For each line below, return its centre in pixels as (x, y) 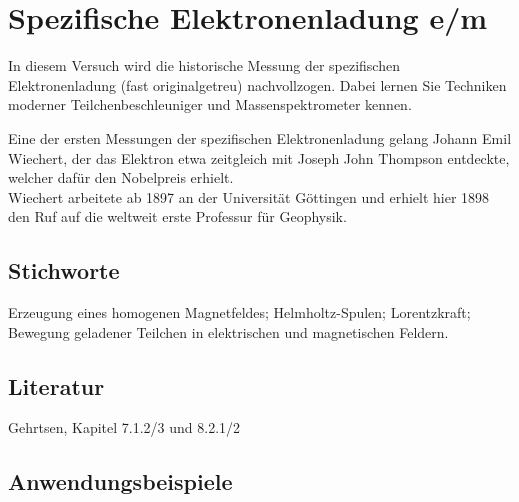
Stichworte (64, 270)
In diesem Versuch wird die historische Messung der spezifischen (204, 65)
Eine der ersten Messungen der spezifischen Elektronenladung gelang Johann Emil (260, 137)
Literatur (56, 385)
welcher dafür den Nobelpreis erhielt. (121, 177)
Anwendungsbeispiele (120, 481)
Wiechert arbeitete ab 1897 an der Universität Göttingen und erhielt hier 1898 (249, 196)
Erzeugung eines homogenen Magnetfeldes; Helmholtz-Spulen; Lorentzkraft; (239, 312)
